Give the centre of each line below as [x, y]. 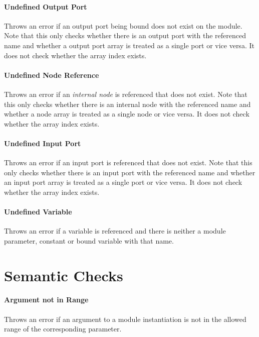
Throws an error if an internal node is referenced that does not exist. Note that [126, 94]
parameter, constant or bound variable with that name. [89, 240]
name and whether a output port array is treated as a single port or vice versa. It [129, 45]
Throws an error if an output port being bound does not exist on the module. [123, 25]
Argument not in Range [46, 300]
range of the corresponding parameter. [63, 329]
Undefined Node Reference [52, 75]
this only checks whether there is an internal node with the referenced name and [127, 104]
